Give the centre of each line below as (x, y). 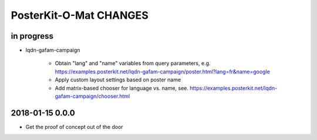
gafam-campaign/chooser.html (92, 96)
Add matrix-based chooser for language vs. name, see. (122, 88)
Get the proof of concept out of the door (74, 127)
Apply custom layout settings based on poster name (118, 80)
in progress (32, 36)
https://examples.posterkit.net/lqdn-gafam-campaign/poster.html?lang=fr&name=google (162, 71)
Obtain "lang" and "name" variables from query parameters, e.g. (133, 63)
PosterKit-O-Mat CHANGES (80, 15)
